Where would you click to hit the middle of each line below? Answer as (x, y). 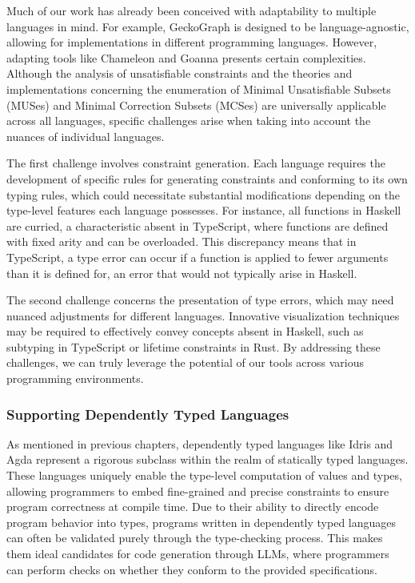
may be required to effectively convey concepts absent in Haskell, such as (185, 331)
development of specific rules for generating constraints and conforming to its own (207, 178)
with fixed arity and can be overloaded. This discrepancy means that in (182, 241)
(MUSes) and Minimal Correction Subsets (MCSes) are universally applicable (196, 105)
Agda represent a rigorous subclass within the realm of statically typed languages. (207, 459)
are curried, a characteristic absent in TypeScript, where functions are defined (198, 225)
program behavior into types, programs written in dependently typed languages (202, 522)
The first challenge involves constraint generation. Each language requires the (196, 163)
